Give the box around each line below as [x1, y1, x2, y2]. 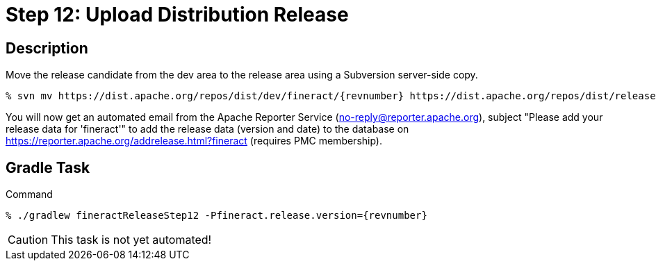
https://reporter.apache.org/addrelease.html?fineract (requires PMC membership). [6, 135, 382, 147]
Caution [8, 233, 49, 247]
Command [6, 188, 53, 201]
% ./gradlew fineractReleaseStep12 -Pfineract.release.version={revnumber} [6, 210, 427, 222]
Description [6, 39, 88, 57]
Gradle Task [6, 158, 90, 176]
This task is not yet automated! [51, 233, 212, 247]
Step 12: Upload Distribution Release [6, 3, 349, 26]
